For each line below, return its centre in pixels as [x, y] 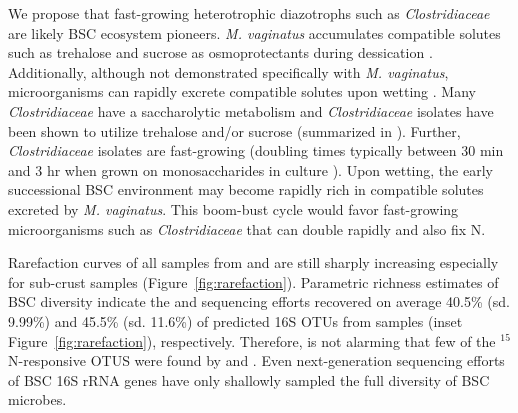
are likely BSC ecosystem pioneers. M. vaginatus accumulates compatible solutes [254, 32]
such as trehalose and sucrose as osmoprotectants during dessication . [220, 52]
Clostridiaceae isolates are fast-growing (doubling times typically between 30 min [256, 150]
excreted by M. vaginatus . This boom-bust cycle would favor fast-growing [233, 208]
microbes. [37, 399]
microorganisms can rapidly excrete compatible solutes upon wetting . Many [242, 91]
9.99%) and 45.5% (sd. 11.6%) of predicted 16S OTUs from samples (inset [235, 320]
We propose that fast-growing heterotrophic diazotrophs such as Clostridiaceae [249, 13]
